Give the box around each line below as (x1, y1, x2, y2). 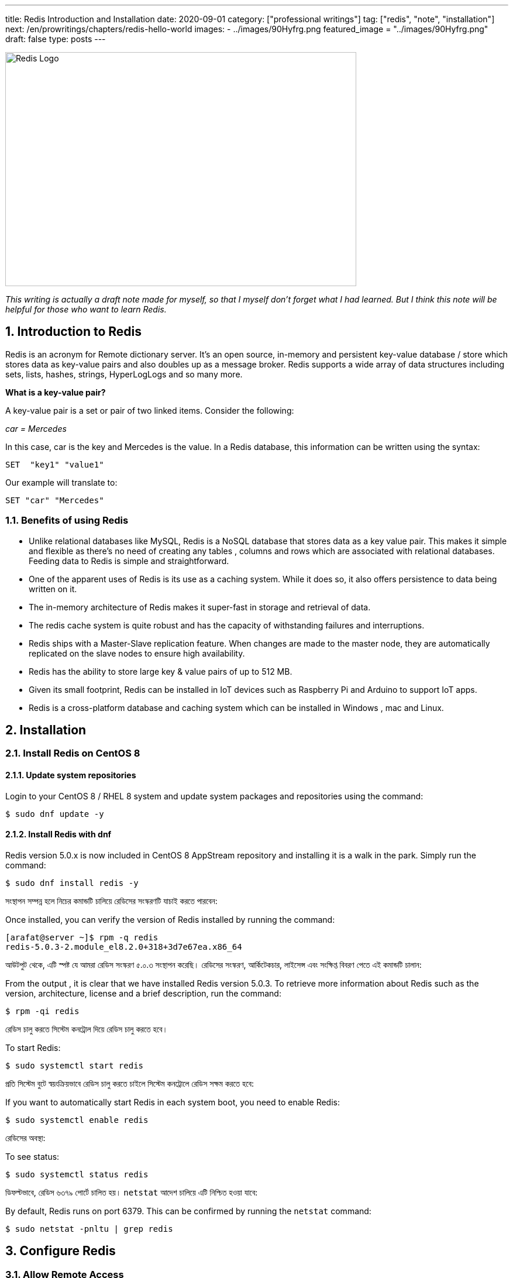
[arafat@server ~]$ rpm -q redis (5, 932, 159, 942)
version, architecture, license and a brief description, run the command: (5, 988, 281, 998)
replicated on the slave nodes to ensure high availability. (29, 648, 245, 658)
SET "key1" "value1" (5, 459, 104, 469)
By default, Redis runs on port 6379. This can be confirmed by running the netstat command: (5, 1205, 371, 1216)
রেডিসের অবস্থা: (5, 1132, 46, 1143)
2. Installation (5, 723, 87, 738)
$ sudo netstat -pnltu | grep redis (5, 1224, 173, 1234)
